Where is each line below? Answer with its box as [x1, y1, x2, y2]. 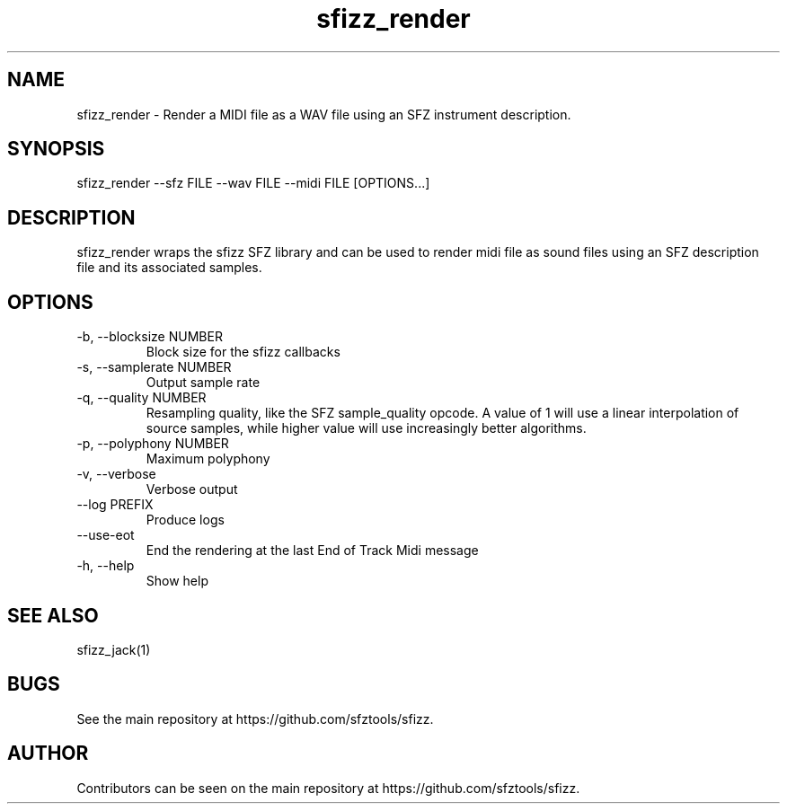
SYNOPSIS [7, 137, 105, 161]
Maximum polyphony [146, 451, 270, 467]
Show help [146, 573, 208, 589]
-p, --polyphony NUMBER [76, 436, 229, 452]
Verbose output [146, 481, 238, 498]
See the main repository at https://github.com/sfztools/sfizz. [76, 710, 434, 727]
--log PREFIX [76, 497, 154, 513]
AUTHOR [7, 742, 89, 765]
